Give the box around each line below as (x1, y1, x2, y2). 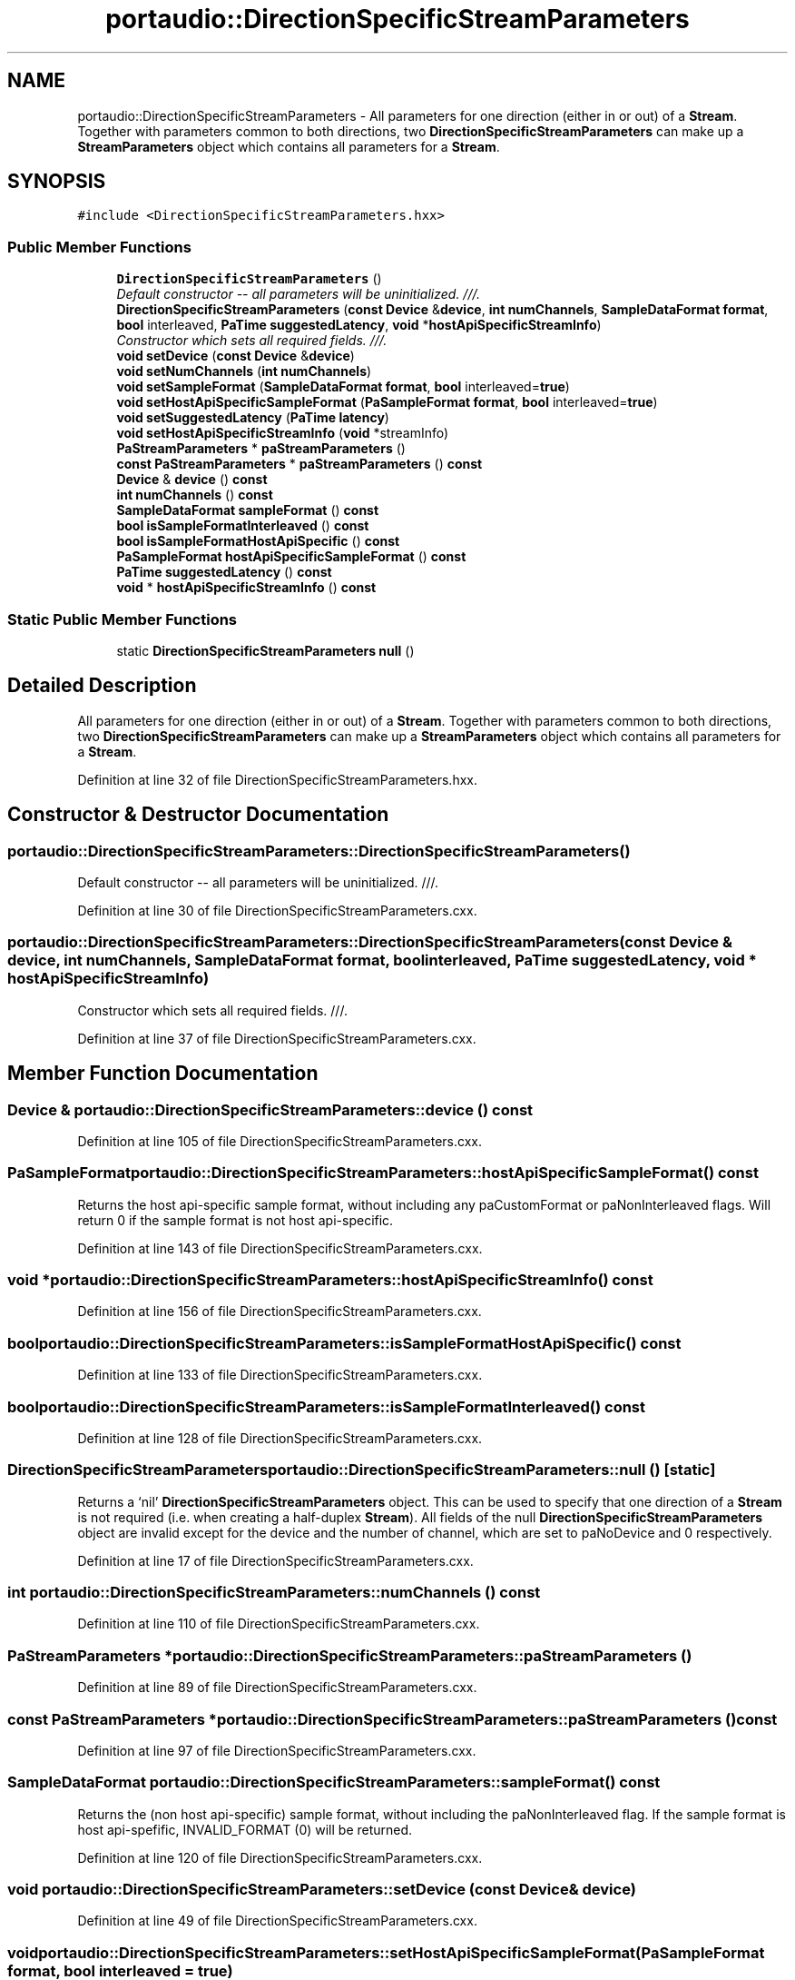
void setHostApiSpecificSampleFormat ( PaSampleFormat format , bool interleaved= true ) (116, 394, 658, 411)
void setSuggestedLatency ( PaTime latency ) (116, 410, 389, 426)
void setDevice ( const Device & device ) (116, 348, 355, 364)
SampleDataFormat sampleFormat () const (116, 502, 379, 519)
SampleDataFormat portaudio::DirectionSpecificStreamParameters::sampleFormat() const (7, 1773, 661, 1792)
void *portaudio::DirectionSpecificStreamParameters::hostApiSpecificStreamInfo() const (7, 1271, 653, 1290)
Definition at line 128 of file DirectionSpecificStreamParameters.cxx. (77, 1430, 483, 1446)
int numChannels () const (116, 487, 273, 503)
